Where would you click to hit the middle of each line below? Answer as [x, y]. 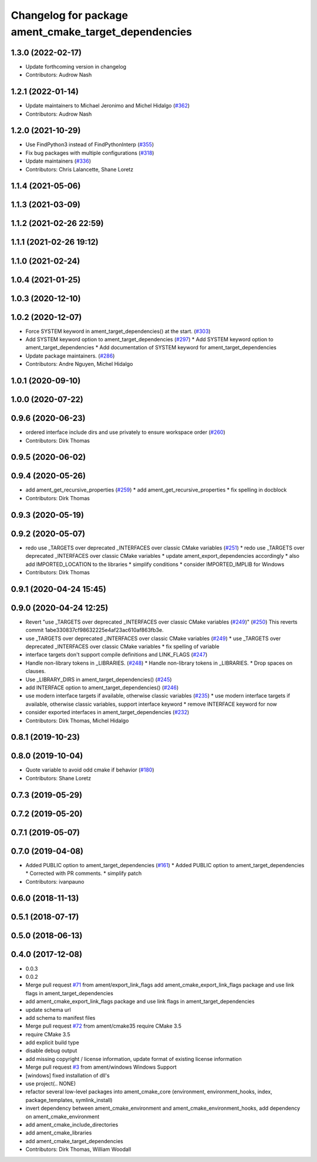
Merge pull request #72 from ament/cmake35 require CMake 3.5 [104, 1026]
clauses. [36, 671]
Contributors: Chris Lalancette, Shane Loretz [80, 169]
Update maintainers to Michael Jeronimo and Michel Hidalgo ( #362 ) [108, 106]
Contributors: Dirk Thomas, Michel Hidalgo [77, 720]
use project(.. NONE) [51, 1084]
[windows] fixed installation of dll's [68, 1075]
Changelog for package [70, 15]
